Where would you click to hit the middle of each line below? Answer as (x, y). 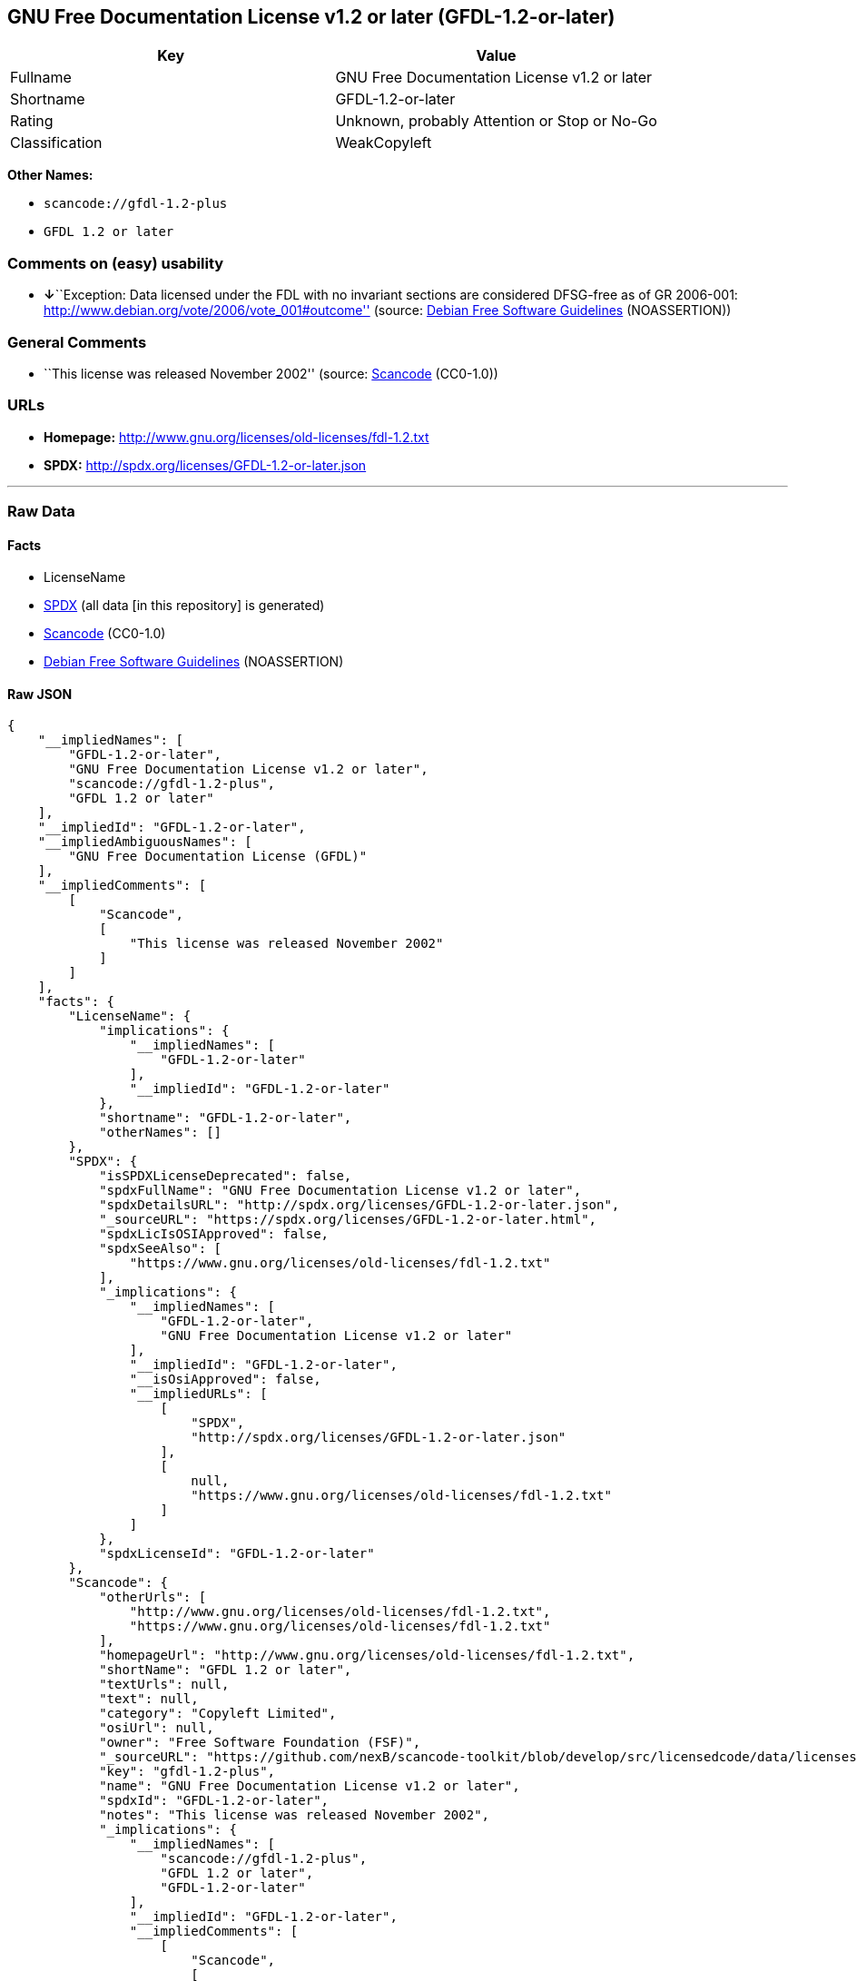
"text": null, (149, 1699)
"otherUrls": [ (153, 1597)
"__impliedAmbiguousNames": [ (145, 842)
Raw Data (41, 512)
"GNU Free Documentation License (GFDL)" (218, 857)
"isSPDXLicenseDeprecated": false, (226, 1176)
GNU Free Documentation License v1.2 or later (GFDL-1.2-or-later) (311, 17)
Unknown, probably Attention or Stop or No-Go (496, 121)
